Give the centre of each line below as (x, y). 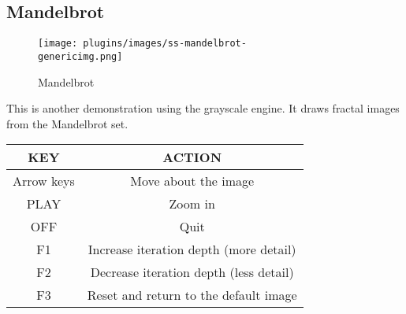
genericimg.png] (80, 56)
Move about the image (192, 181)
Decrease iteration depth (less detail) (192, 272)
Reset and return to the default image (192, 295)
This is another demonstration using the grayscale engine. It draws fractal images (203, 108)
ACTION (192, 157)
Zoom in (192, 204)
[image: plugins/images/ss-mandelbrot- (142, 44)
